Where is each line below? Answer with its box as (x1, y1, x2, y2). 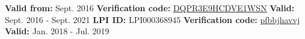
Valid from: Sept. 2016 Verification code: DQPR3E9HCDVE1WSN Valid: (5, 2, 295, 14)
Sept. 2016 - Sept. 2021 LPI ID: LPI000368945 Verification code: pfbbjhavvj (5, 13, 300, 25)
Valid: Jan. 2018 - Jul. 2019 (5, 25, 109, 37)
